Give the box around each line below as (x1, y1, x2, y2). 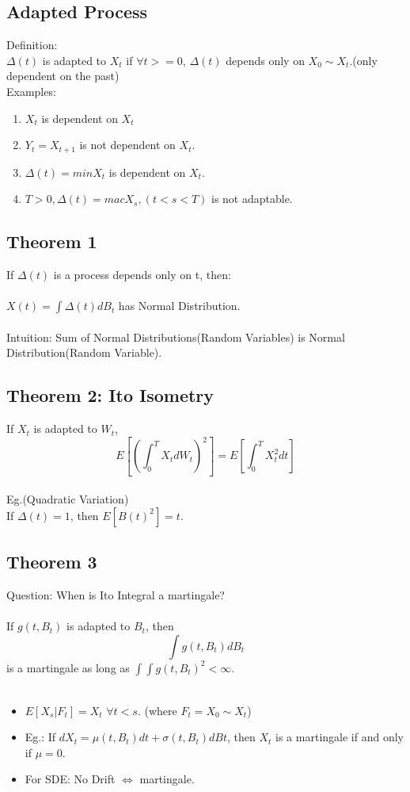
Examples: (6, 82, 56, 99)
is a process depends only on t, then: (53, 266, 231, 283)
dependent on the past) (6, 67, 120, 84)
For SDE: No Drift (25, 771, 116, 787)
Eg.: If (25, 729, 56, 745)
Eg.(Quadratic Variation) (6, 491, 129, 507)
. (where (137, 702, 177, 718)
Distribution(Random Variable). (6, 344, 162, 361)
